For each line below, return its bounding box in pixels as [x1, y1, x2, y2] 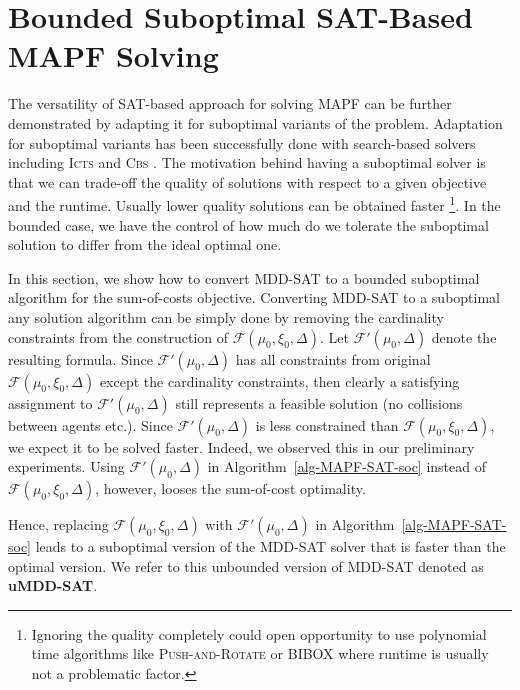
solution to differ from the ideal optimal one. [8, 234, 282, 255]
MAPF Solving [8, 35, 219, 76]
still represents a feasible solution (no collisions [175, 392, 463, 413]
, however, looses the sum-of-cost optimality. [95, 478, 366, 499]
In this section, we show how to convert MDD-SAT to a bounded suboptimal [8, 267, 480, 288]
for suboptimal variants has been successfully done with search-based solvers [8, 132, 476, 153]
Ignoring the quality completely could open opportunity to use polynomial [31, 623, 487, 644]
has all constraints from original [235, 348, 431, 369]
